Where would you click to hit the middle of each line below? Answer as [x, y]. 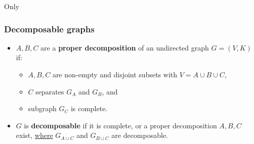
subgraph [42, 108]
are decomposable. [140, 135]
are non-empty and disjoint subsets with [115, 74]
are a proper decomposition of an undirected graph [125, 47]
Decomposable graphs [49, 29]
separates [50, 91]
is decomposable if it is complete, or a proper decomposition [120, 125]
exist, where [34, 135]
